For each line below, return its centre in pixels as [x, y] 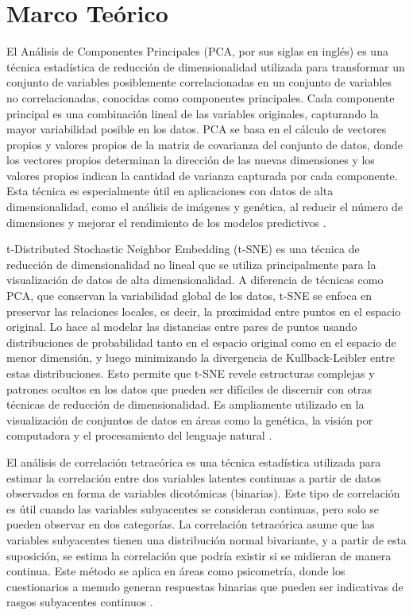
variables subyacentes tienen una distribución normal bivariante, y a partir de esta [206, 539]
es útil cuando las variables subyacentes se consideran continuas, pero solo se [193, 508]
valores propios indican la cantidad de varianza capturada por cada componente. [202, 175]
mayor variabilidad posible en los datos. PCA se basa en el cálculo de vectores [197, 129]
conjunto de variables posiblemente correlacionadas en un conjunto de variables [199, 82]
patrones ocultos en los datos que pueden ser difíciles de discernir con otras [189, 388]
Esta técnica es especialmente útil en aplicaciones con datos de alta [170, 191]
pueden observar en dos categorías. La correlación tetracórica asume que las [191, 524]
